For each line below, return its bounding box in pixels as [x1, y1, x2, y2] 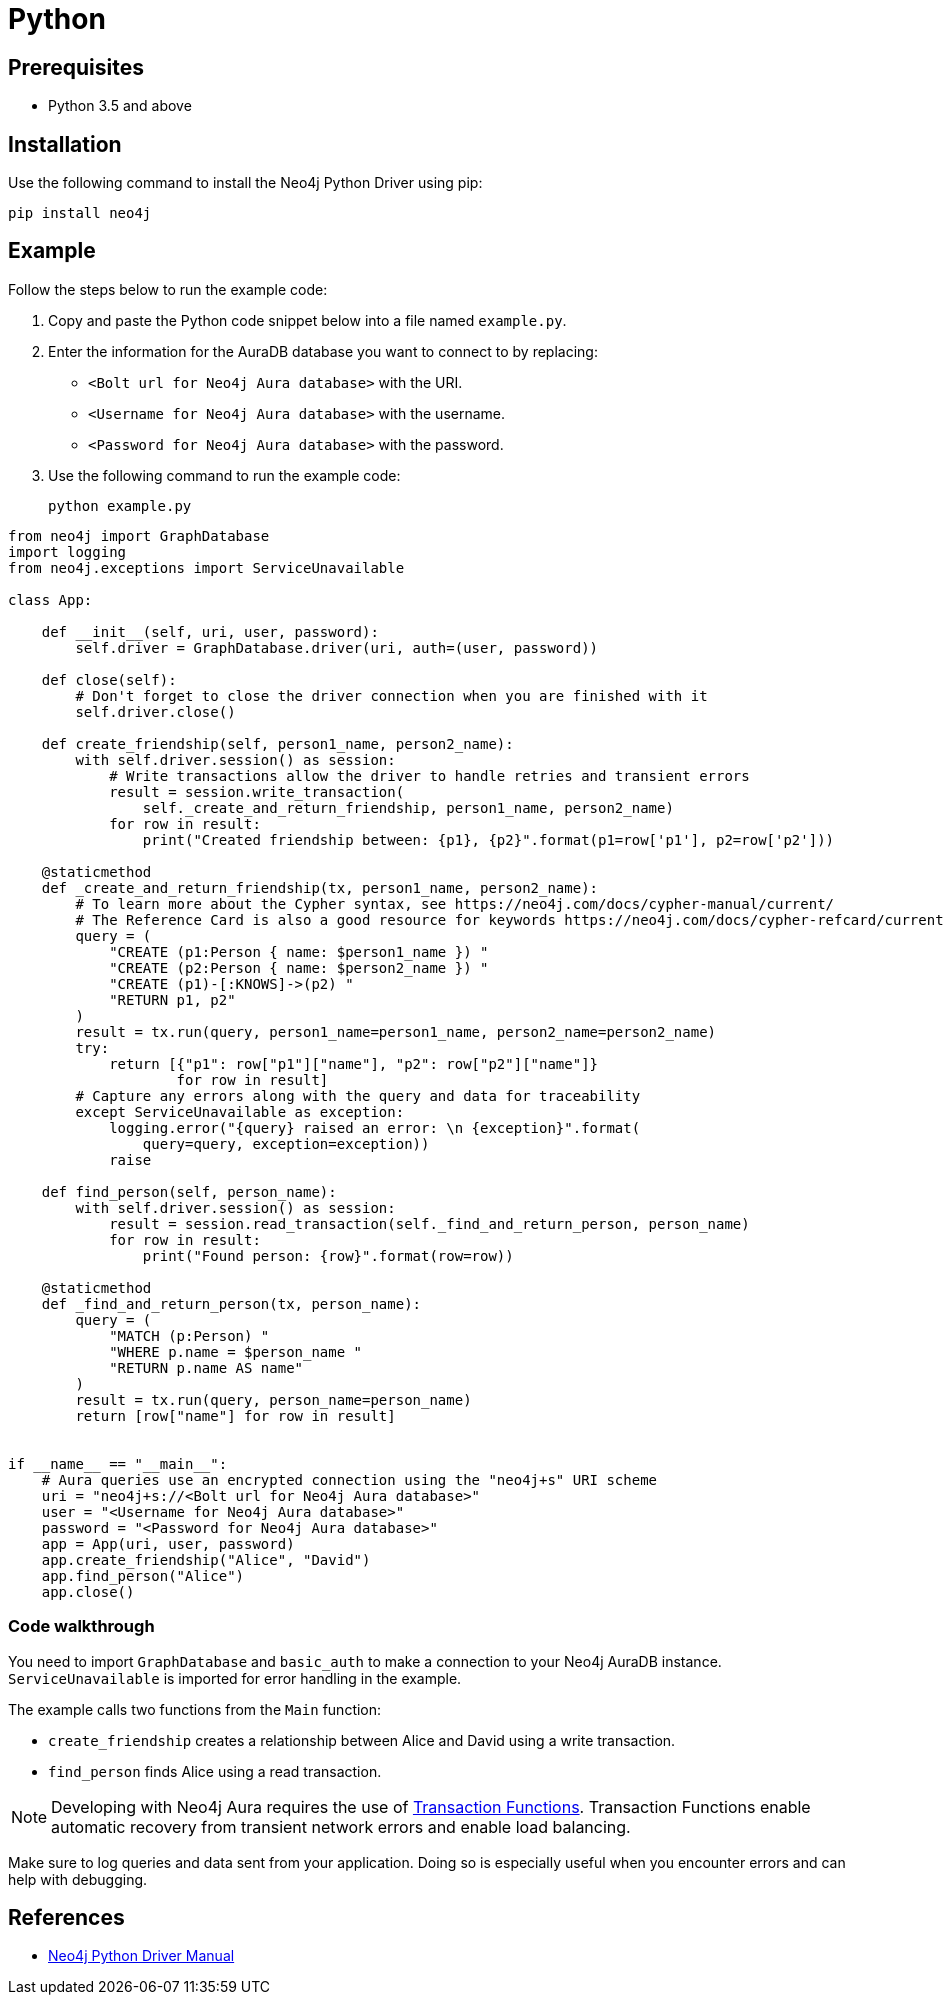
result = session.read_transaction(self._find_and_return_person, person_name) [109, 1215, 750, 1232]
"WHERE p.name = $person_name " [109, 1343, 363, 1360]
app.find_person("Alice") [41, 1567, 245, 1584]
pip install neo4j [8, 205, 152, 222]
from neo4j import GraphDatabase [8, 527, 270, 544]
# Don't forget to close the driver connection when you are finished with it [75, 687, 708, 704]
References [8, 1905, 125, 1931]
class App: [8, 591, 93, 608]
